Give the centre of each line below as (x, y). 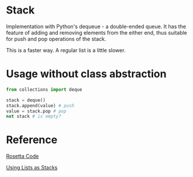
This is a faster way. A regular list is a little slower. (66, 50)
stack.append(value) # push (40, 105)
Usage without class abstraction (86, 74)
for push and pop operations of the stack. (56, 39)
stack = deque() (26, 100)
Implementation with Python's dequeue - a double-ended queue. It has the (96, 26)
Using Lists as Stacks (32, 168)
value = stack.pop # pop (36, 111)
